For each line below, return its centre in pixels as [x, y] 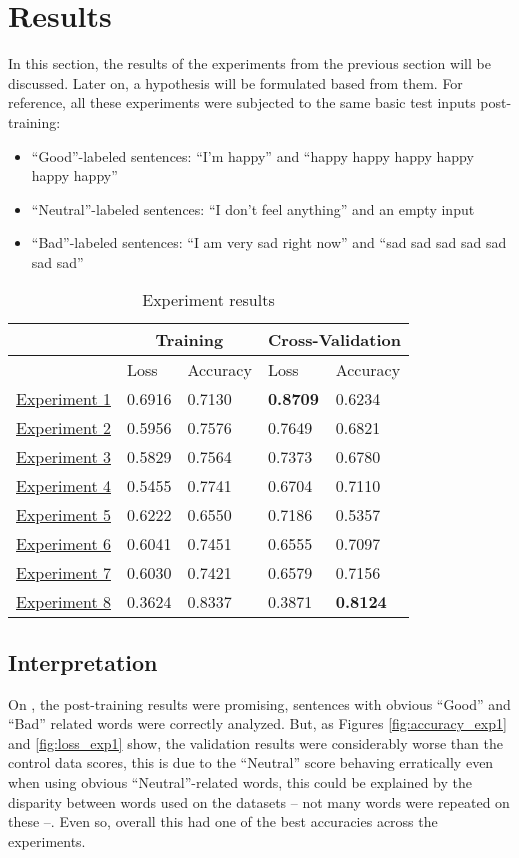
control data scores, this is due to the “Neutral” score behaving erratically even [251, 762]
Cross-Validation [334, 340]
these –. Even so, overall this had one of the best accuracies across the [223, 821]
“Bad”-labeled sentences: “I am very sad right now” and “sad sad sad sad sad [269, 242]
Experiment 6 [63, 544]
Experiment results [208, 300]
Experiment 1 [63, 399]
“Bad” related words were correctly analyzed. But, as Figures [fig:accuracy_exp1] [257, 723]
